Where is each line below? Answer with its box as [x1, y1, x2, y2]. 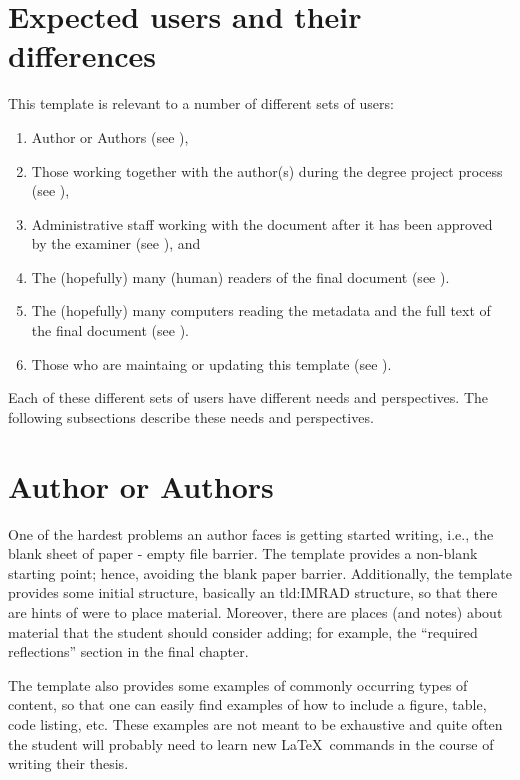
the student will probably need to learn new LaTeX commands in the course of [8, 733, 494, 754]
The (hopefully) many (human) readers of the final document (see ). [31, 266, 450, 287]
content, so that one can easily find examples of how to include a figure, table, [8, 694, 487, 715]
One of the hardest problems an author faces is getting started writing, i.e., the [8, 523, 494, 544]
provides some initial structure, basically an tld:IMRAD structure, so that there [8, 582, 498, 603]
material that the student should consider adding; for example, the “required [8, 621, 478, 642]
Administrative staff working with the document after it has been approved [31, 213, 493, 234]
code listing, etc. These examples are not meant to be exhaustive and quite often [8, 713, 503, 734]
